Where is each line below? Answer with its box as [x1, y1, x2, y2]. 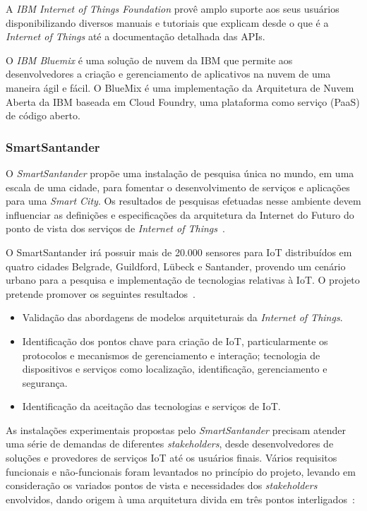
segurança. [22, 375, 68, 390]
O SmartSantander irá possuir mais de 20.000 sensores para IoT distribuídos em [6, 244, 352, 259]
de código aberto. [6, 108, 80, 123]
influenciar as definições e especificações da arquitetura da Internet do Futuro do [6, 207, 354, 222]
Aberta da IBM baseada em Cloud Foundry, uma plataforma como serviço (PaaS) [6, 94, 360, 109]
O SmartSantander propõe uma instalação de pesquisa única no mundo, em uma [6, 165, 354, 180]
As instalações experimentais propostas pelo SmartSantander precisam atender [6, 422, 347, 437]
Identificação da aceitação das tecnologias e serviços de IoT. [22, 399, 281, 414]
